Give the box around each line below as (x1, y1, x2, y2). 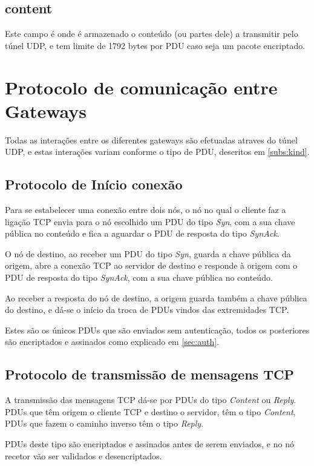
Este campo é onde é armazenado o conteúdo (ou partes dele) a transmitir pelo (5, 27, 298, 40)
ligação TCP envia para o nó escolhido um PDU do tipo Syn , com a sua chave (5, 215, 295, 228)
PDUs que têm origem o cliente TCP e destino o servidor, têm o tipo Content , (5, 405, 296, 418)
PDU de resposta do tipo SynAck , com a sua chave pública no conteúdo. (5, 271, 273, 284)
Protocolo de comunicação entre (5, 74, 278, 99)
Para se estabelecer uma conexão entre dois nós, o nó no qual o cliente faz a (5, 203, 286, 216)
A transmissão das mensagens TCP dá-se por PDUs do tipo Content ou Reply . (5, 393, 296, 406)
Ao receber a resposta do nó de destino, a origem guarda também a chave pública (5, 291, 307, 304)
